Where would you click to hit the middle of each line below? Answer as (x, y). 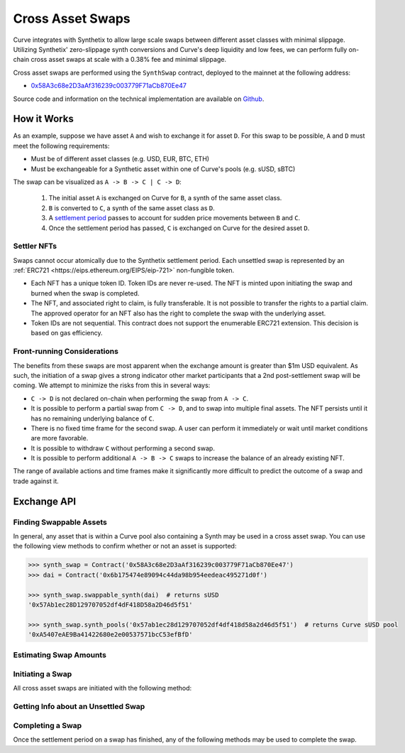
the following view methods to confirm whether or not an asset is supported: (125, 546)
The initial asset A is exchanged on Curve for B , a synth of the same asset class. (165, 198)
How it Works (43, 119)
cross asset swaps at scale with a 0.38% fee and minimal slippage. (129, 60)
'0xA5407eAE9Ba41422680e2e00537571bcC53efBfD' (110, 635)
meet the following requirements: (61, 146)
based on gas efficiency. (67, 333)
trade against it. (36, 481)
